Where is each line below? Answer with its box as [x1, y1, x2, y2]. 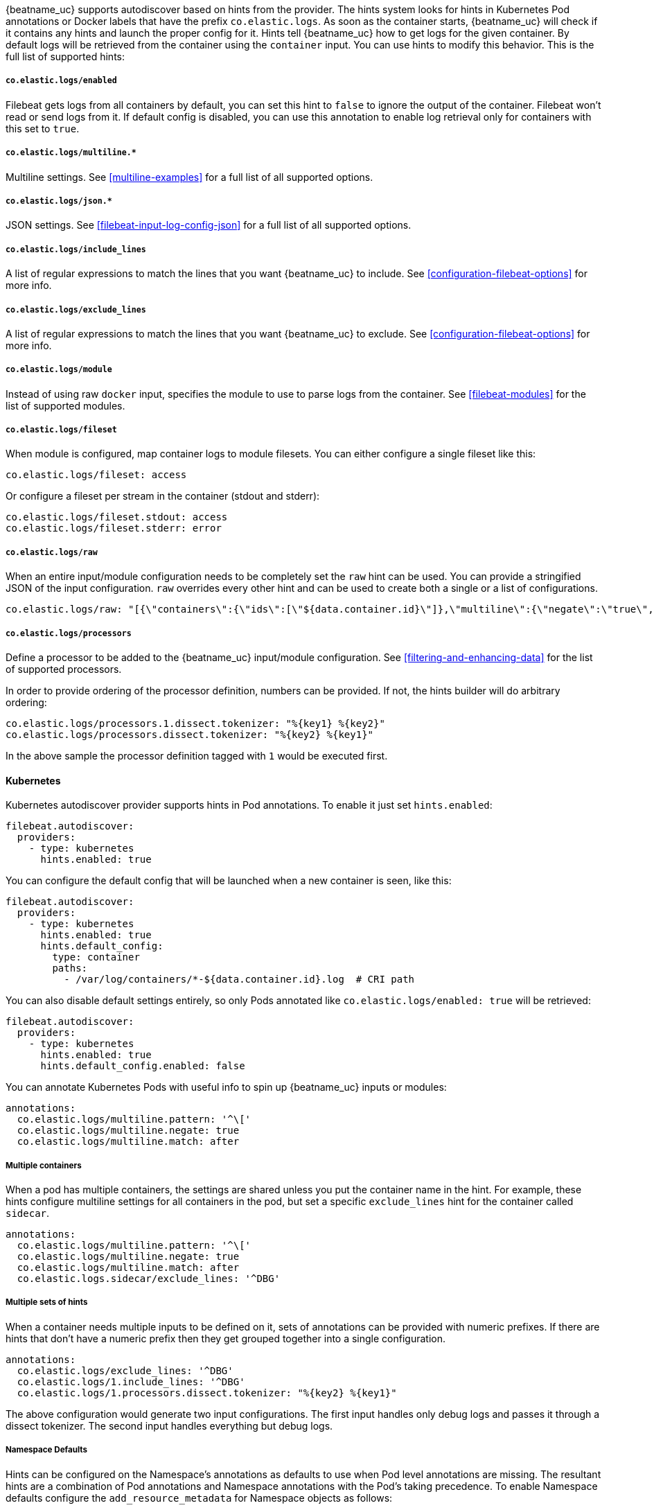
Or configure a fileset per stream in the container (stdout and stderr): [6, 490, 320, 502]
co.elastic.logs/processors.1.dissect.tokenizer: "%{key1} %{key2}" [6, 718, 385, 730]
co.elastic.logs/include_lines [6, 244, 146, 254]
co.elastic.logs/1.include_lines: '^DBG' [17, 1376, 245, 1387]
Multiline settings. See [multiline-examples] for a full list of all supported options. [6, 170, 373, 183]
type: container [52, 951, 140, 963]
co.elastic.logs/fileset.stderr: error [6, 523, 222, 534]
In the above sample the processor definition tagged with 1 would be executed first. [6, 750, 388, 762]
